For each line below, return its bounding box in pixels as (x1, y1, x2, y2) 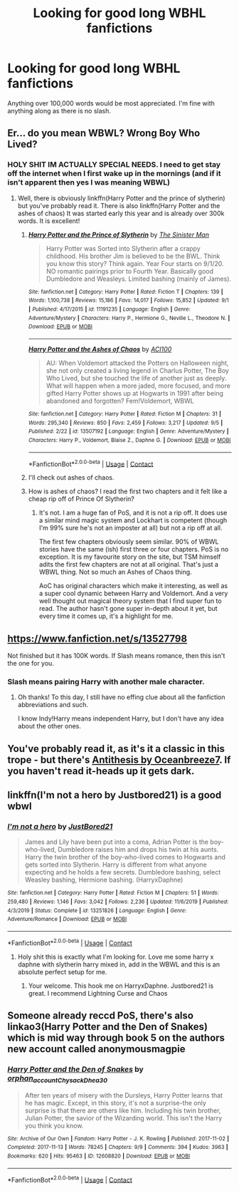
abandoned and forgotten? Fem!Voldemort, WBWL (46, 396, 194, 405)
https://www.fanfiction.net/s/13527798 (7, 632, 187, 644)
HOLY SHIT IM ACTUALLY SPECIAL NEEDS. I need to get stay (7, 160, 221, 170)
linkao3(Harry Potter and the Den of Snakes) (7, 1021, 208, 1033)
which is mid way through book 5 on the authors (7, 1032, 225, 1044)
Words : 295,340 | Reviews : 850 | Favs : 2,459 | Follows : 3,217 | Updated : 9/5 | (28, 419, 223, 426)
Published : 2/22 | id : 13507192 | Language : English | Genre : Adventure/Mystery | (28, 428, 229, 435)
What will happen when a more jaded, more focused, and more (46, 381, 231, 390)
